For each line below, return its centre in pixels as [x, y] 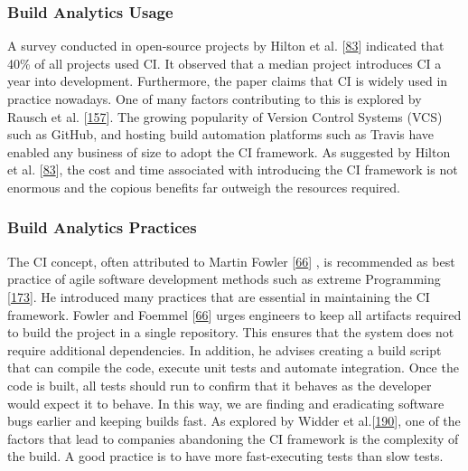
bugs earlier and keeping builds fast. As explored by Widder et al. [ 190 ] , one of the [234, 421]
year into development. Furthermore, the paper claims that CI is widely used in [228, 81]
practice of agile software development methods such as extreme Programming [224, 279]
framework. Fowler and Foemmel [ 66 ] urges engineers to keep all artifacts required [234, 314]
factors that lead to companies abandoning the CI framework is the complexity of [233, 438]
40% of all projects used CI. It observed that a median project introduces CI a [225, 63]
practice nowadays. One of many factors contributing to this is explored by [215, 99]
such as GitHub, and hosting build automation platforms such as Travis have [221, 134]
